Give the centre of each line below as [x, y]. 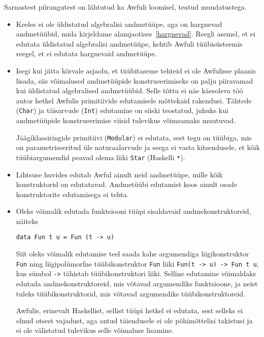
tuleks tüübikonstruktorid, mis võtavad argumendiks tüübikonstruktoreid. [130, 293]
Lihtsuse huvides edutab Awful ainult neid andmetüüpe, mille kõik [119, 174]
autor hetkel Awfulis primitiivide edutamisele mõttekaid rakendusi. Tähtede [134, 100]
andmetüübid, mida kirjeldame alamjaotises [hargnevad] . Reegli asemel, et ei [136, 34]
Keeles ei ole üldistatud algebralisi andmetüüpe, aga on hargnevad [119, 24]
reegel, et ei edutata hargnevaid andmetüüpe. [86, 53]
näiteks [27, 221]
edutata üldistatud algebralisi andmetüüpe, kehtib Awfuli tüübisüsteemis [129, 43]
